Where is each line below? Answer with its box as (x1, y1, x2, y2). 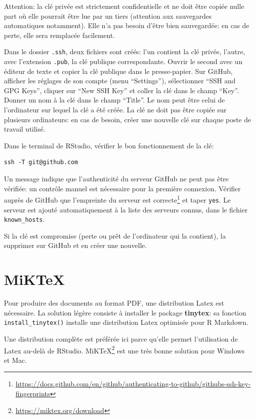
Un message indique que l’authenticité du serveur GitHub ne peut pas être (4, 174, 229, 184)
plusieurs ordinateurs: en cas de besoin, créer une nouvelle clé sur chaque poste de (4, 114, 251, 124)
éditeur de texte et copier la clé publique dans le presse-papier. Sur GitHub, (4, 66, 233, 76)
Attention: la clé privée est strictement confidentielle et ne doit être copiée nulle (4, 1, 244, 11)
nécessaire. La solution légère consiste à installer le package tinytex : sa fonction (4, 307, 247, 317)
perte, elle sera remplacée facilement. (4, 30, 115, 40)
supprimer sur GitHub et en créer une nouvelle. (4, 240, 147, 250)
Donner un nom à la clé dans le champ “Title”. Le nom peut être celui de (4, 95, 225, 105)
